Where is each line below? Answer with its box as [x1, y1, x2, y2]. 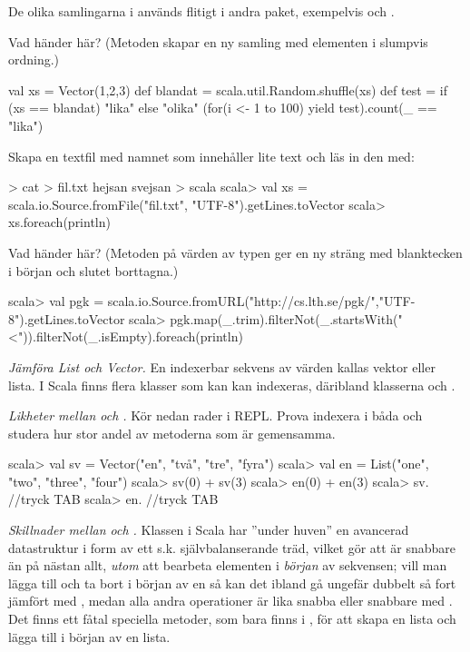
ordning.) [8, 50, 60, 69]
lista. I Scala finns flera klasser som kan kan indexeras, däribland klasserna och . [8, 375, 455, 394]
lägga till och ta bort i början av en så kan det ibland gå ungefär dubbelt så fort [8, 573, 456, 592]
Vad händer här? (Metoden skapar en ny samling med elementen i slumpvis [8, 32, 428, 51]
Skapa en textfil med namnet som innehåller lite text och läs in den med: [8, 146, 415, 165]
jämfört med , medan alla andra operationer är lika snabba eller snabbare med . [8, 591, 453, 610]
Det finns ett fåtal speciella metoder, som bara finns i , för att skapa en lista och [8, 609, 456, 628]
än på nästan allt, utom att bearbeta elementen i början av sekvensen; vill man [8, 556, 447, 575]
